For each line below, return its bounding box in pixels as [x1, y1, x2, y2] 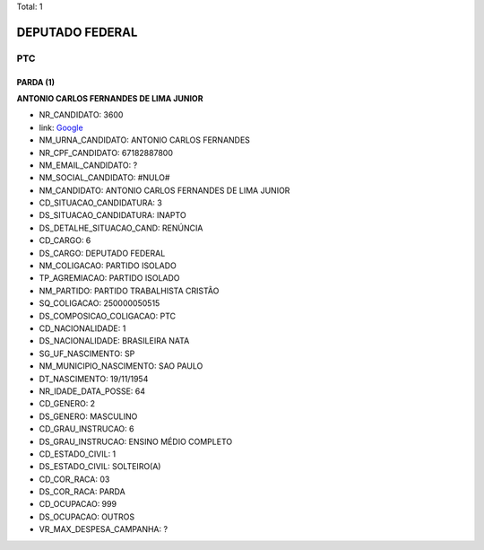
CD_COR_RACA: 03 [39, 474, 110, 485]
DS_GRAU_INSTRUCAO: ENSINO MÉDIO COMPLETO [39, 436, 233, 447]
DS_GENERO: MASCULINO [39, 411, 138, 422]
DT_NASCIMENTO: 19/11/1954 [39, 373, 149, 384]
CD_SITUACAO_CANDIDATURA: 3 [39, 197, 163, 208]
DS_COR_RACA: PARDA [39, 486, 125, 497]
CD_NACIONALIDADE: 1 [39, 323, 126, 334]
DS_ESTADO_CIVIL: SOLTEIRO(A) [39, 461, 161, 472]
